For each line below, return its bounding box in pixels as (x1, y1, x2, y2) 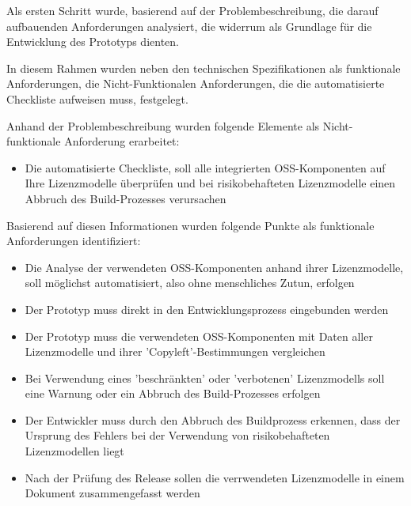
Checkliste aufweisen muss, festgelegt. (6, 90, 188, 107)
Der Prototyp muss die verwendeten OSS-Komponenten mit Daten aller (25, 327, 373, 344)
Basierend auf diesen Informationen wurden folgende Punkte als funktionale (6, 217, 375, 233)
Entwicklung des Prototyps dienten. (6, 33, 179, 50)
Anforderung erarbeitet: (64, 133, 180, 149)
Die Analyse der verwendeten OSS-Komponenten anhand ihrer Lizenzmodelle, (25, 259, 404, 275)
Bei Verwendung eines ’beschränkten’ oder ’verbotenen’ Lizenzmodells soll (25, 369, 385, 386)
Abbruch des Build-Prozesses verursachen (25, 190, 226, 206)
